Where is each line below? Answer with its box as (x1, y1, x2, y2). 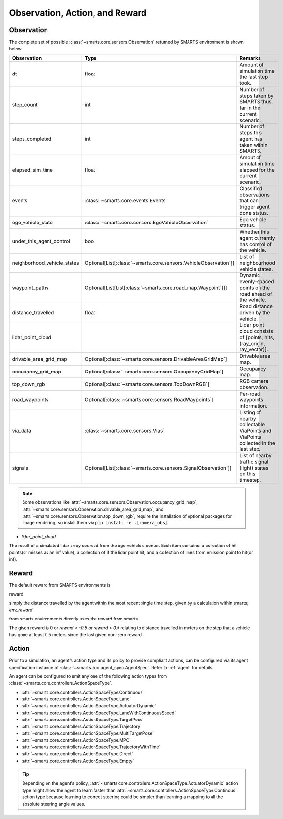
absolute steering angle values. (22, 801, 86, 807)
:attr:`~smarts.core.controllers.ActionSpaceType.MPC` (21, 737, 131, 743)
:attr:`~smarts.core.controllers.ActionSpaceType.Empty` (21, 758, 134, 764)
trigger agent (239, 203, 270, 210)
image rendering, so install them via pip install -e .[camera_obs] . (22, 520, 169, 526)
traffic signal (239, 458, 269, 465)
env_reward (9, 607, 33, 613)
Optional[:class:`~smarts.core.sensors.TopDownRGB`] (84, 380, 210, 387)
